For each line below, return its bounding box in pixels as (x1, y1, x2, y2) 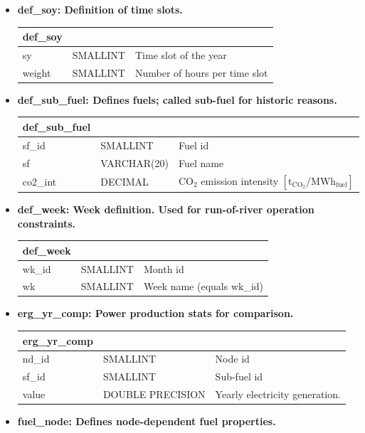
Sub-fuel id (215, 369, 263, 384)
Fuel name (179, 155, 224, 170)
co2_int (22, 173, 57, 188)
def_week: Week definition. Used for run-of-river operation (17, 202, 314, 216)
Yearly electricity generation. (215, 387, 341, 402)
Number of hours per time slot (134, 65, 268, 80)
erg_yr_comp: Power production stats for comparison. (17, 306, 294, 321)
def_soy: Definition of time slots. (17, 2, 183, 16)
